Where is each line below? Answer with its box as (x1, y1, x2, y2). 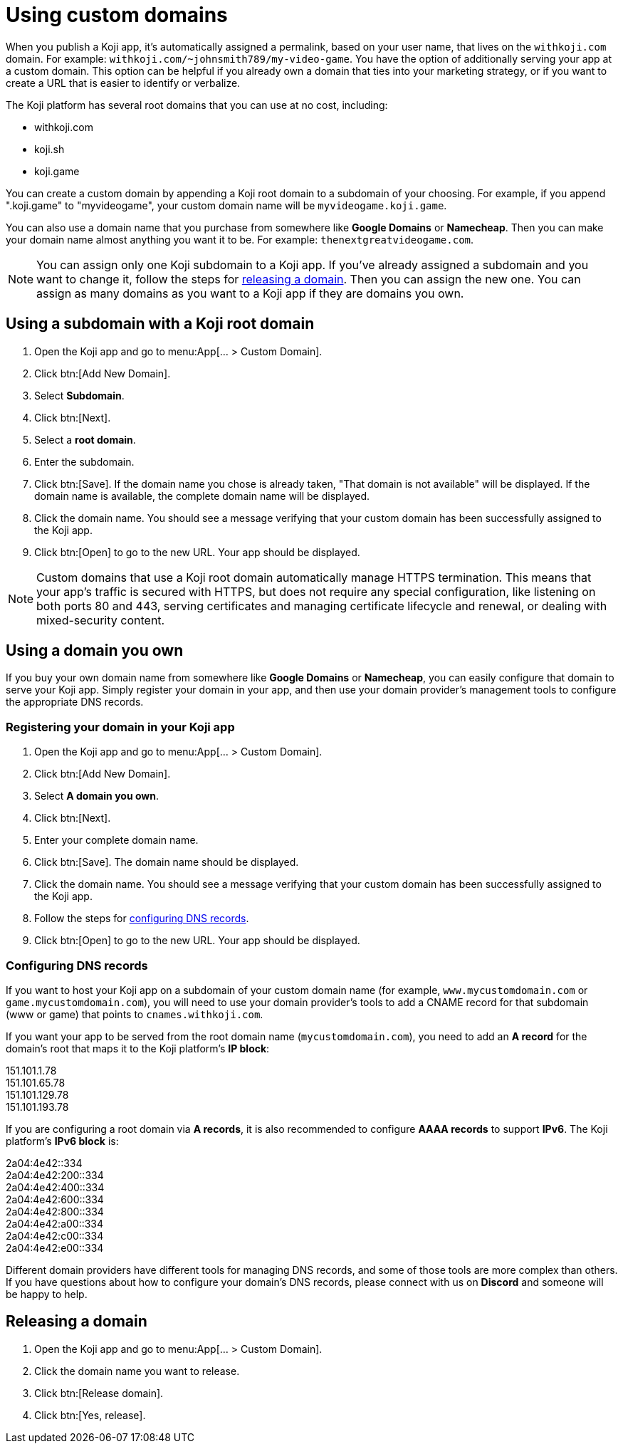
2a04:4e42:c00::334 (6, 1229, 104, 1242)
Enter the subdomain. (34, 455, 135, 468)
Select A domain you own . (34, 790, 159, 802)
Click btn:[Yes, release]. (34, 1408, 146, 1421)
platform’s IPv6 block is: (6, 1134, 119, 1147)
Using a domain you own (6, 642, 184, 660)
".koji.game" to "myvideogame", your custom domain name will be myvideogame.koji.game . (6, 199, 447, 211)
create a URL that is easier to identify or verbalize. (6, 76, 241, 89)
